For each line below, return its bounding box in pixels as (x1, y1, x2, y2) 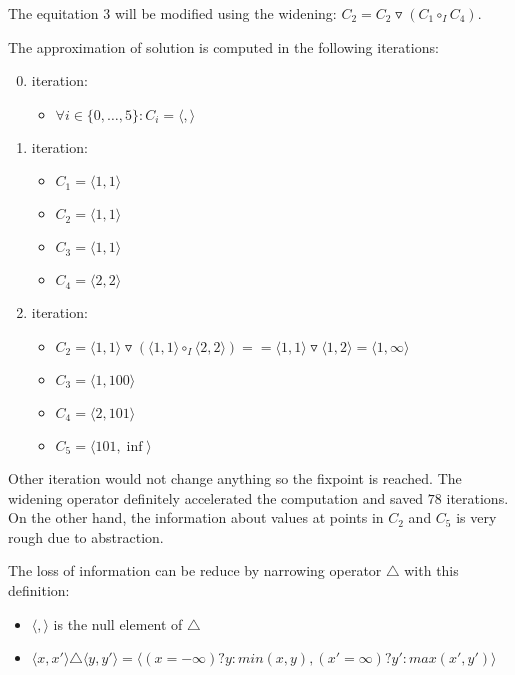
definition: (8, 579, 70, 600)
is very (456, 507, 497, 528)
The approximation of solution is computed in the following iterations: (8, 36, 439, 57)
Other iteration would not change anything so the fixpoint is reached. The (8, 467, 462, 488)
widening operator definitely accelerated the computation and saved (8, 487, 424, 508)
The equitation (8, 3, 99, 23)
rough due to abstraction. (8, 526, 164, 547)
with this (404, 560, 459, 581)
